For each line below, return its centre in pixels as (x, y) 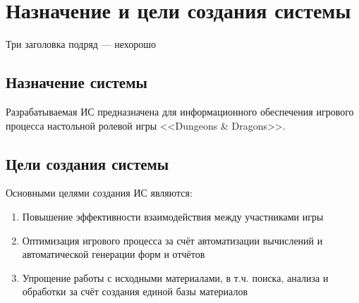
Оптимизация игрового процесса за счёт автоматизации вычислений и (172, 240)
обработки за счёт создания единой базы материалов (135, 291)
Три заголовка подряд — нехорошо (81, 44)
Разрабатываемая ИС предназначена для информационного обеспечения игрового (180, 111)
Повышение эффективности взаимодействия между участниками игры (173, 216)
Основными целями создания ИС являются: (99, 193)
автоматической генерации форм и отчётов (114, 254)
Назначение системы (77, 82)
